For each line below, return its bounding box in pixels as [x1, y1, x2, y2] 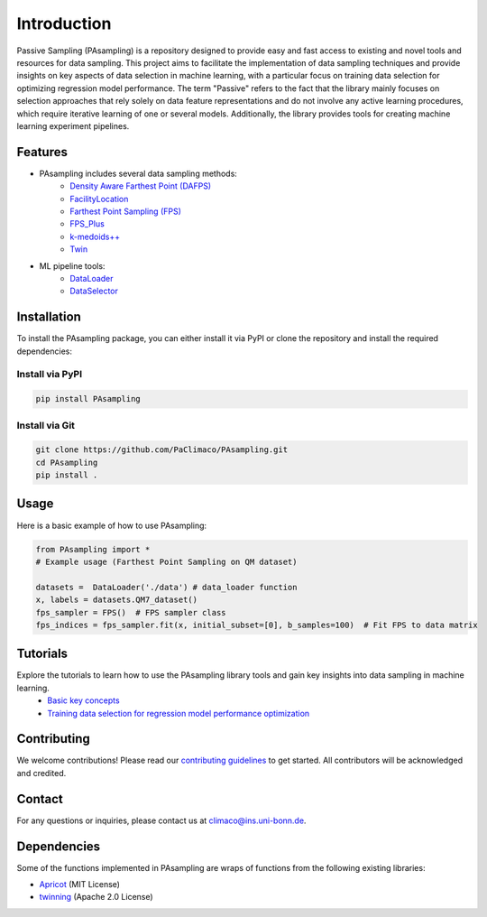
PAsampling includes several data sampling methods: [39, 168, 238, 179]
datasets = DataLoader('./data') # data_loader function [35, 582, 298, 592]
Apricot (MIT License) [39, 879, 121, 890]
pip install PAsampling [35, 394, 142, 404]
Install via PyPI [16, 368, 83, 381]
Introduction [16, 14, 112, 33]
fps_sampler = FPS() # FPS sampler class [35, 607, 226, 617]
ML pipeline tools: [39, 260, 106, 271]
